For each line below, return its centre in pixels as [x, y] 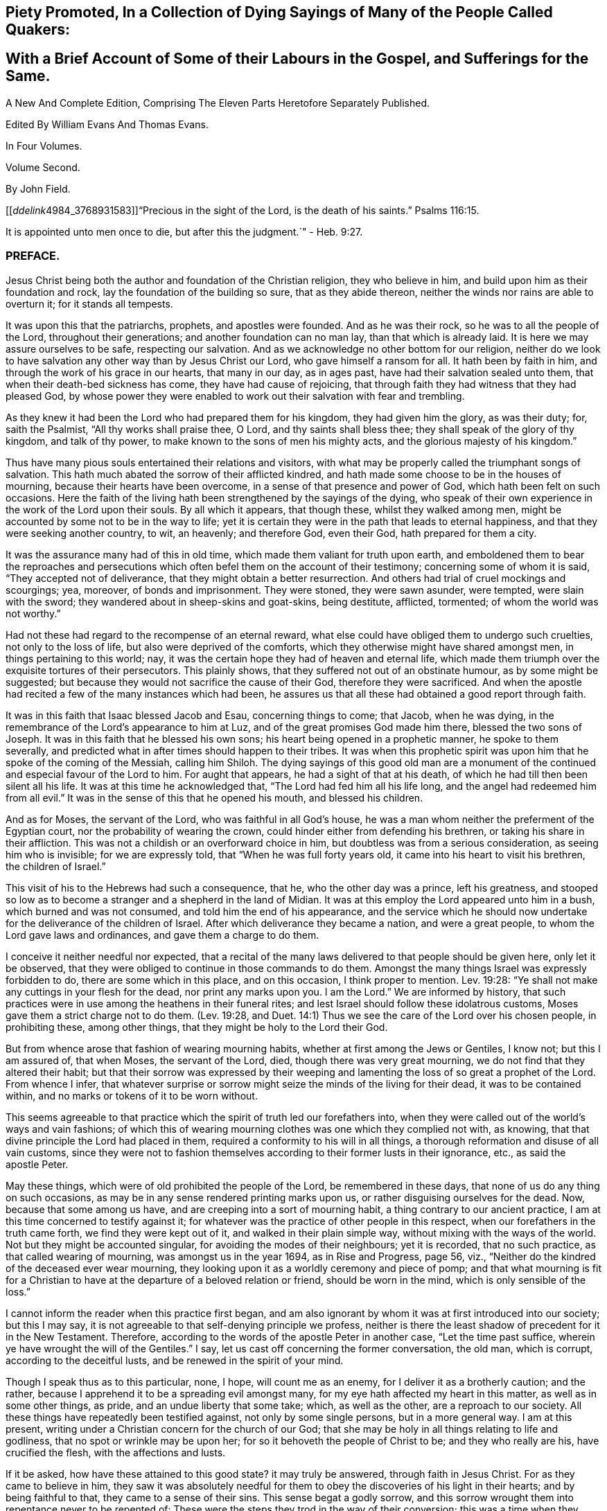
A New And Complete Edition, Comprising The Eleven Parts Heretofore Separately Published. [218, 103]
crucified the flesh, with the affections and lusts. [116, 1452]
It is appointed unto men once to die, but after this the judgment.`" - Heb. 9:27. [184, 231]
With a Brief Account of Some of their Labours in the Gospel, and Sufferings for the [297, 59]
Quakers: [38, 29]
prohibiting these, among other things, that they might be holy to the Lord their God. [197, 1027]
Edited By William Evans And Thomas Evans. [107, 124]
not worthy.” [33, 613]
